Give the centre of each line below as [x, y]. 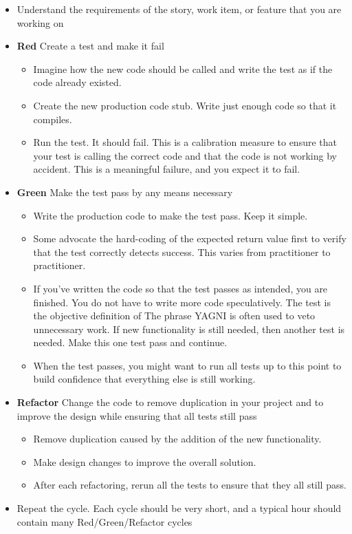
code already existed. [77, 82]
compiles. [53, 119]
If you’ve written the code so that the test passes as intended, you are [180, 288]
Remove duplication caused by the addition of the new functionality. [177, 439]
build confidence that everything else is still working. [144, 379]
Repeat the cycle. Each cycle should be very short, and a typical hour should [179, 508]
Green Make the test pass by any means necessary [125, 192]
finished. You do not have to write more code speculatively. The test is [182, 302]
